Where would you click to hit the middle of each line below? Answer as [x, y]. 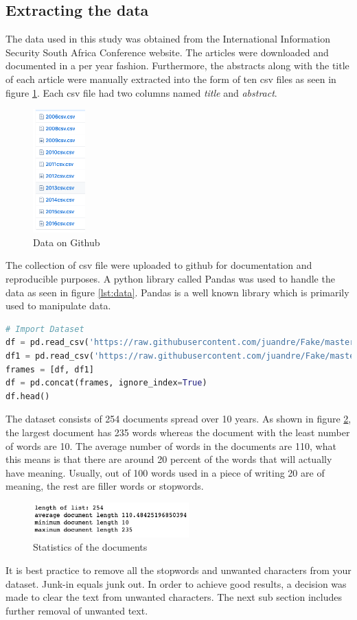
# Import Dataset [45, 329]
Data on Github [67, 242]
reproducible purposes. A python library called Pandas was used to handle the [170, 278]
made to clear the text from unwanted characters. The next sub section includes [174, 597]
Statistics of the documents [90, 547]
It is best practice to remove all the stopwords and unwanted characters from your [178, 570]
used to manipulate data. [58, 306]
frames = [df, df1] [50, 369]
